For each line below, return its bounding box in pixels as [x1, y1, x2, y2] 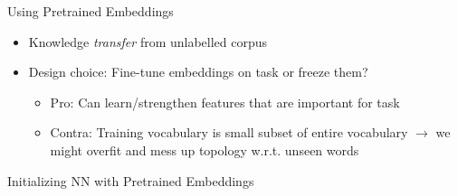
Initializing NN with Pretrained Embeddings [7, 171, 254, 190]
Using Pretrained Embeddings [7, 2, 174, 20]
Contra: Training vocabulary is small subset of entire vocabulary [50, 123, 408, 142]
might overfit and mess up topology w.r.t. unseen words [50, 140, 359, 159]
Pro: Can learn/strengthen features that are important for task [50, 92, 400, 111]
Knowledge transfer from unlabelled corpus [28, 32, 268, 51]
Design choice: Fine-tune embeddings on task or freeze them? [28, 62, 368, 81]
